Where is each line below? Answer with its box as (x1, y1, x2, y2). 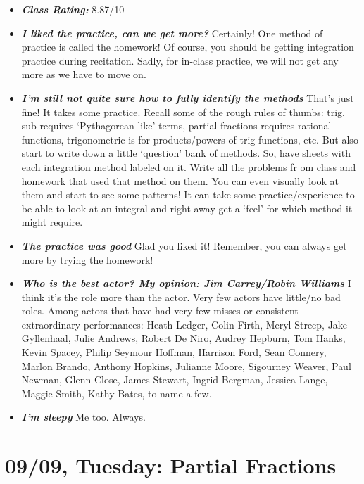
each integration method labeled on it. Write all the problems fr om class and (21, 159, 356, 174)
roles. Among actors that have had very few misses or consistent (21, 303, 299, 318)
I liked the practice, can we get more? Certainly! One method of (21, 25, 323, 40)
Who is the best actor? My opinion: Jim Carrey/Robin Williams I (21, 276, 351, 291)
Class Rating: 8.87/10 (21, 2, 125, 16)
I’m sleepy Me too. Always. (21, 409, 146, 424)
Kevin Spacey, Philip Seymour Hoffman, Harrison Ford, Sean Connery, (21, 345, 327, 359)
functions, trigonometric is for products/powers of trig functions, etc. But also (21, 132, 358, 146)
